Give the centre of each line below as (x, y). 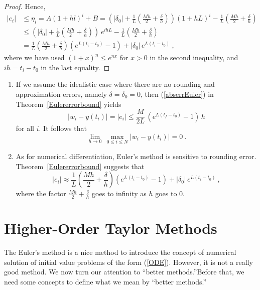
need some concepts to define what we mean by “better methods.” (105, 281)
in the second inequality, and (194, 57)
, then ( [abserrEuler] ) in (177, 94)
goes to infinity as (119, 193)
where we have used (34, 57)
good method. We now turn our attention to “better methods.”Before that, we (124, 272)
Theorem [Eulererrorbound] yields (69, 104)
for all (25, 128)
